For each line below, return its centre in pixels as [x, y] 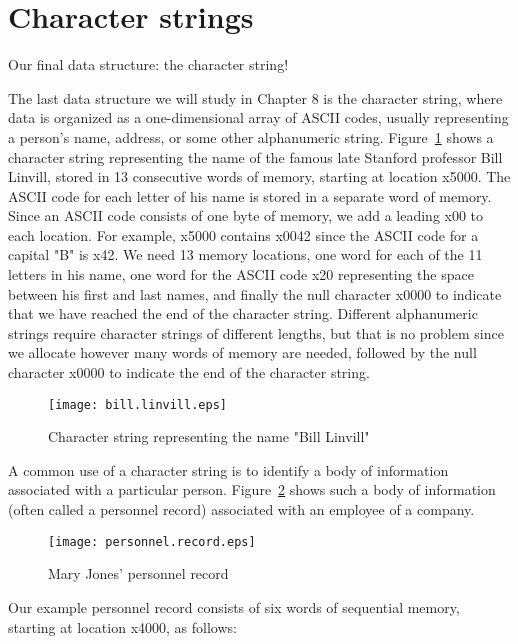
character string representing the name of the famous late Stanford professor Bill [255, 156]
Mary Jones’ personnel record [138, 573]
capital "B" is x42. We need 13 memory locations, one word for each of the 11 [245, 254]
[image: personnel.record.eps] [152, 541]
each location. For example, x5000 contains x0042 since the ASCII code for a [243, 234]
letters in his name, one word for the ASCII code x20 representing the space [241, 274]
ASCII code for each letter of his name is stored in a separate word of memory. [250, 195]
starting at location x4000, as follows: [122, 626]
